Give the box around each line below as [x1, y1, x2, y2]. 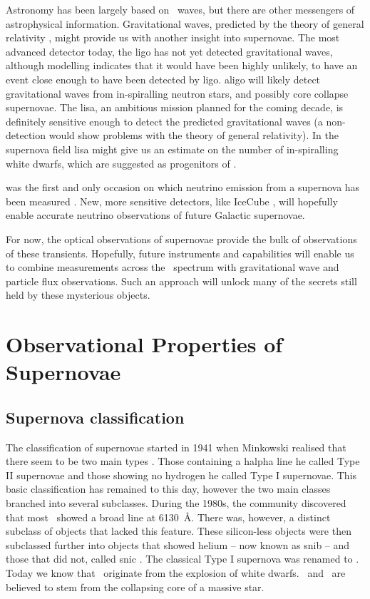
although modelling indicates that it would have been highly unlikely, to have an [6, 58, 358, 73]
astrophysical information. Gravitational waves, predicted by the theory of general [6, 16, 364, 31]
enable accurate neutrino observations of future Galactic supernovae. [6, 208, 305, 222]
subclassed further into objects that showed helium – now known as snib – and [6, 537, 350, 552]
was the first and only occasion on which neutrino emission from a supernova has [6, 180, 360, 195]
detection [6, 128, 46, 143]
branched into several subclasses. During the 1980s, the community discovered [6, 496, 346, 511]
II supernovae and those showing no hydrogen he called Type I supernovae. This [6, 467, 357, 482]
